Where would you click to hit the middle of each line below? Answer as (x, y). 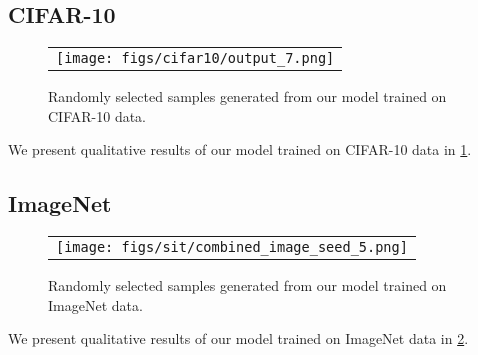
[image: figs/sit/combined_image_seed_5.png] (232, 247)
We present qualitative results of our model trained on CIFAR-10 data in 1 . (240, 149)
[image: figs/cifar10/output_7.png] (195, 58)
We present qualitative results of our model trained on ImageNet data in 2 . (238, 338)
